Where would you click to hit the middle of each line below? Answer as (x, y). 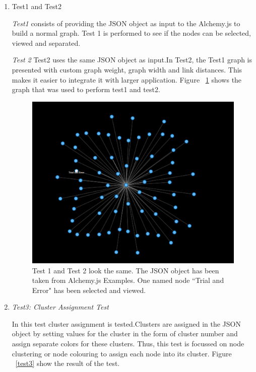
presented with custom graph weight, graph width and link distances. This (127, 69)
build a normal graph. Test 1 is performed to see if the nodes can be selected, (131, 33)
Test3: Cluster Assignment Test (60, 307)
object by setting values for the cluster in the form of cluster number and (125, 333)
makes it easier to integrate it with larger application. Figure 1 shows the (127, 79)
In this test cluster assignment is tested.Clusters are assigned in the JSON (126, 323)
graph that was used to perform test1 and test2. (86, 89)
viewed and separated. (46, 43)
